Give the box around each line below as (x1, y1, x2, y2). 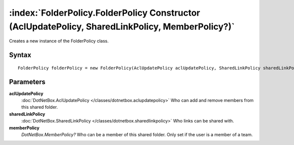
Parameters (9, 77, 46, 86)
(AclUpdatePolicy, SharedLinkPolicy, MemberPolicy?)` (9, 21, 235, 32)
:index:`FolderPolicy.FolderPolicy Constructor (9, 7, 200, 18)
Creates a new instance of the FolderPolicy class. (9, 38, 109, 44)
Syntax (9, 51, 31, 59)
